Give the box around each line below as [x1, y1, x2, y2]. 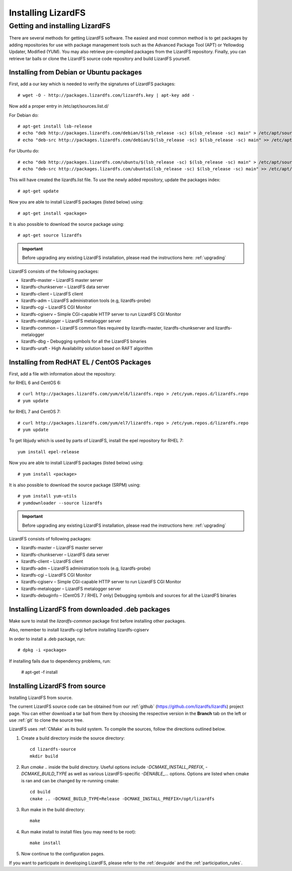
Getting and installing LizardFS [9, 21, 110, 30]
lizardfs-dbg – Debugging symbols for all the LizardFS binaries [21, 338, 147, 344]
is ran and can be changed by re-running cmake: [21, 778, 119, 783]
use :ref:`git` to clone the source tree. [9, 717, 84, 723]
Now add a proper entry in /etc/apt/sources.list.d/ [9, 103, 109, 109]
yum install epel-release [18, 449, 80, 455]
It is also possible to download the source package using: [9, 221, 124, 227]
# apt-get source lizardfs [18, 233, 82, 238]
